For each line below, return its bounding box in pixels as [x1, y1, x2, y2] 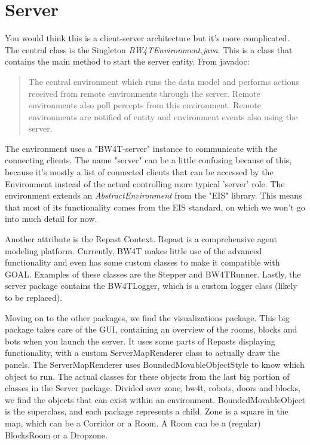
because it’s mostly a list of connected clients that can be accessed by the [5, 166, 274, 178]
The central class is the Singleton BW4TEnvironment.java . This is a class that [5, 43, 293, 56]
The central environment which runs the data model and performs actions [28, 75, 299, 87]
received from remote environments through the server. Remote [28, 87, 260, 99]
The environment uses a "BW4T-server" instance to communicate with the [5, 142, 277, 154]
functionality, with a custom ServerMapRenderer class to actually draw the [5, 346, 280, 359]
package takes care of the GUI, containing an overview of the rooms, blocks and [5, 323, 297, 336]
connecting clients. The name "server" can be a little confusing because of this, [5, 154, 292, 166]
